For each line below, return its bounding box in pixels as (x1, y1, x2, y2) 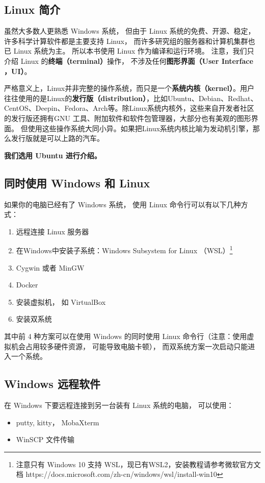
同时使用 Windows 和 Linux (4, 175, 150, 190)
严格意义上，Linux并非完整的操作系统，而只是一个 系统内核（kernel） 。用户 (4, 83, 255, 93)
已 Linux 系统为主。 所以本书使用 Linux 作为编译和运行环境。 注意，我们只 (4, 45, 254, 56)
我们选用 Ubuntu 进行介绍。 (4, 150, 101, 160)
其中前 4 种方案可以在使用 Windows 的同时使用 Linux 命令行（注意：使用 (4, 330, 247, 341)
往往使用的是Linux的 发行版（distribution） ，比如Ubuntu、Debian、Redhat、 (4, 92, 258, 103)
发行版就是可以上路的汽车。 (11, 133, 104, 143)
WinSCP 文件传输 (16, 434, 74, 445)
